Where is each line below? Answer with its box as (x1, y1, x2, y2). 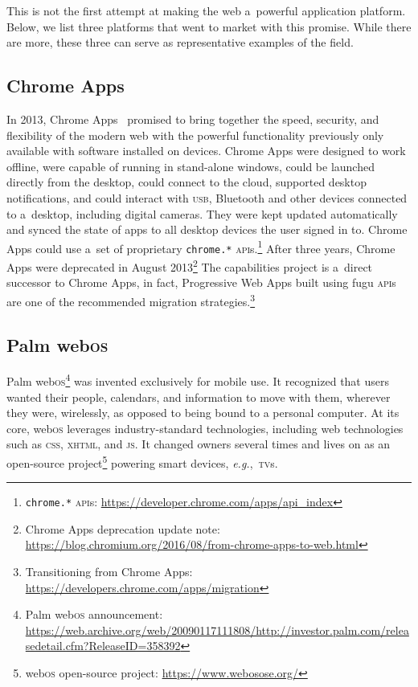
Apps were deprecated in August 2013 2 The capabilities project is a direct (6, 256, 373, 275)
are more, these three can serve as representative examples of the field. (6, 34, 354, 51)
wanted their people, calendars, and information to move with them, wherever (6, 388, 391, 405)
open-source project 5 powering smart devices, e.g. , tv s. (6, 452, 278, 471)
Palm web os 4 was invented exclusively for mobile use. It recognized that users (6, 370, 389, 389)
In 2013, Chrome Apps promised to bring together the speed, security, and (6, 110, 379, 127)
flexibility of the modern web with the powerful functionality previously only (6, 126, 384, 143)
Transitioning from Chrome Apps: (25, 563, 193, 580)
